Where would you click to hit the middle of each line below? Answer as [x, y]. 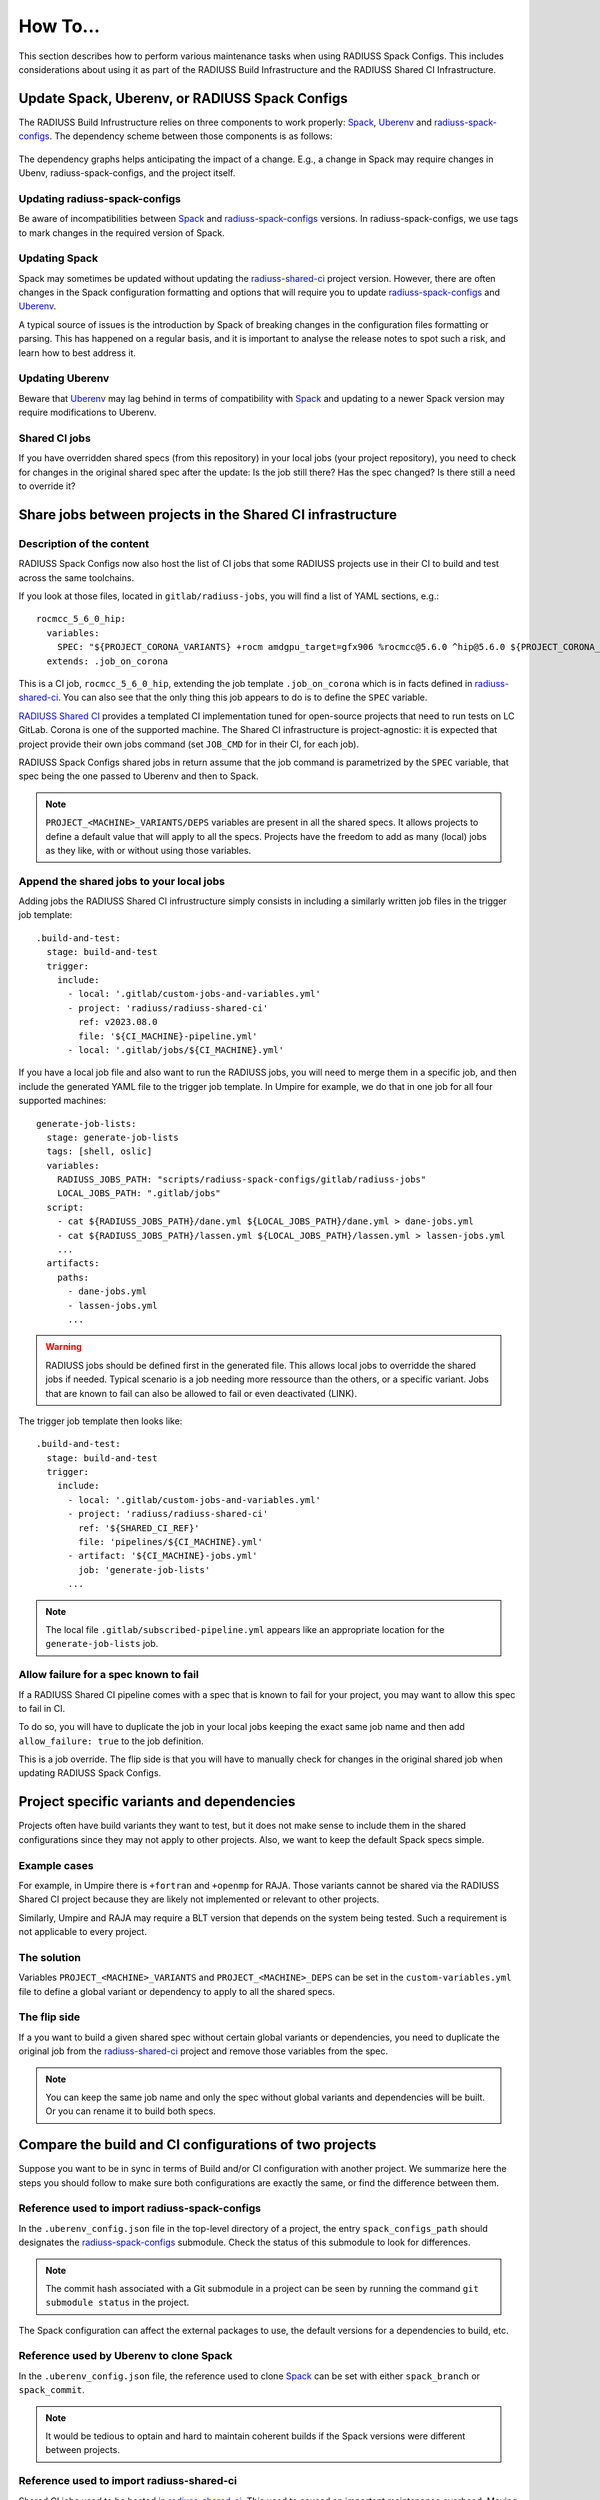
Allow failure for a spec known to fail [108, 1675]
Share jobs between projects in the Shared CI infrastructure [208, 514]
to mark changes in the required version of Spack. [121, 232]
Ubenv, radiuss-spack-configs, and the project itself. [127, 173]
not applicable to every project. [82, 1932]
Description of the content [84, 543]
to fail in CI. [41, 1708]
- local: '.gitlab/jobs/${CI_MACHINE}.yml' [176, 1049]
